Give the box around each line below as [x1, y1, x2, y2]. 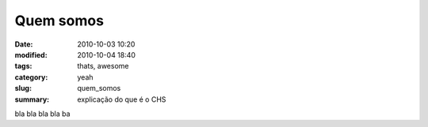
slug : [14, 84, 32, 93]
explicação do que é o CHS [77, 95, 166, 104]
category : [14, 72, 48, 82]
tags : [14, 62, 32, 71]
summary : [14, 95, 50, 104]
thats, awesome [77, 62, 129, 71]
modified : [14, 50, 48, 59]
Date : [14, 39, 33, 49]
